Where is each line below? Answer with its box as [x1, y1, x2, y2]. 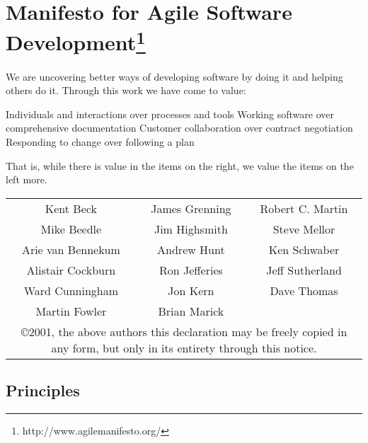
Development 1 [6, 25, 146, 57]
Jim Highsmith [154, 220, 228, 237]
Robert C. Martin [260, 200, 348, 217]
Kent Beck [45, 200, 97, 217]
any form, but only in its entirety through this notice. [51, 339, 317, 356]
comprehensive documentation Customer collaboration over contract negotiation [6, 120, 353, 135]
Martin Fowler [35, 302, 107, 319]
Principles [6, 379, 80, 401]
